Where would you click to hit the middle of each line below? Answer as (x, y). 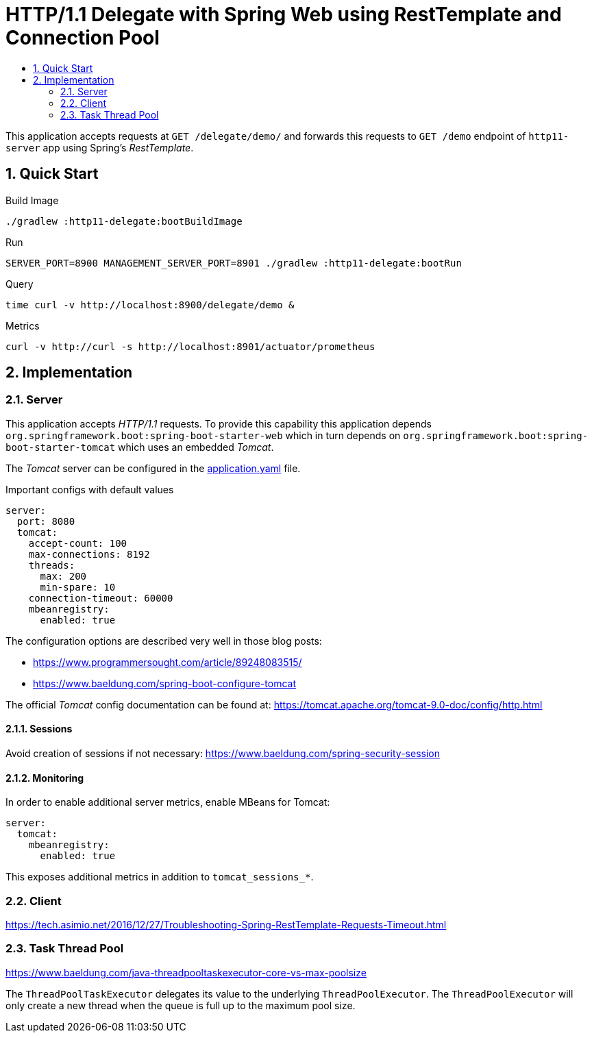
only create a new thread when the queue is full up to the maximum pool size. (181, 1005)
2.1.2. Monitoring (45, 778)
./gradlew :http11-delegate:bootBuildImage (124, 221)
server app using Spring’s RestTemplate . (100, 147)
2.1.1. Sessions (39, 729)
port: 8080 (46, 521)
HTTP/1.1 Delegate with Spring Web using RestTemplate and (284, 14)
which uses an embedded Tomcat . (196, 447)
